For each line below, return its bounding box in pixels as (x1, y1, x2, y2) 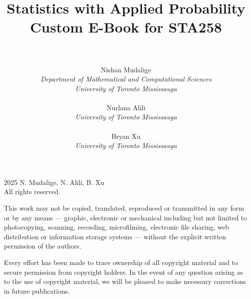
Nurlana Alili (106, 102, 146, 112)
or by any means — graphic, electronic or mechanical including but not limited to (4, 212, 247, 222)
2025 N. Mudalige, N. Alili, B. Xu (4, 177, 105, 187)
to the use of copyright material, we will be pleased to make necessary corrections (4, 276, 246, 286)
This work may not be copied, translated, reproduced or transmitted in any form (4, 203, 244, 213)
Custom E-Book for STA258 (30, 17, 222, 37)
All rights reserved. (4, 186, 61, 197)
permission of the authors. (4, 241, 81, 251)
